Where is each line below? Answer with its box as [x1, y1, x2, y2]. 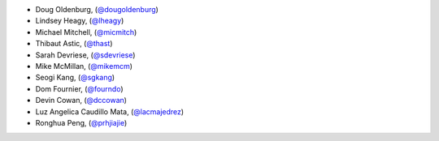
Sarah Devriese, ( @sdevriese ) [35, 49, 136, 60]
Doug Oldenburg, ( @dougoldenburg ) [35, 5, 159, 14]
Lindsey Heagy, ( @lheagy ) [35, 16, 124, 26]
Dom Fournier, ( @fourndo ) [35, 83, 124, 93]
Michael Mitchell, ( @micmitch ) [35, 27, 137, 36]
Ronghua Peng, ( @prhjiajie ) [35, 117, 128, 127]
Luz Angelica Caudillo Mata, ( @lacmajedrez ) [35, 106, 185, 117]
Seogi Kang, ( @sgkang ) [35, 73, 115, 83]
